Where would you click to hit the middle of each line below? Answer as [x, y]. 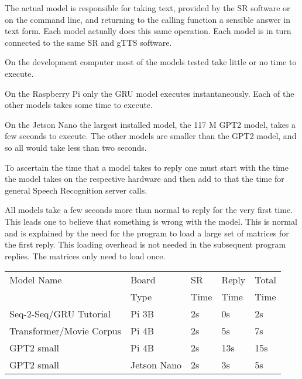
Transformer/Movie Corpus [66, 331]
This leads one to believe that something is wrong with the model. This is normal [151, 221]
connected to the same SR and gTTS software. [88, 42]
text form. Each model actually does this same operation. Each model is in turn [148, 31]
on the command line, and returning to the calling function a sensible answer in [148, 19]
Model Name [36, 280]
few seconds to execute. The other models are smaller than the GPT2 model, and [151, 136]
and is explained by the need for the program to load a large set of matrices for [147, 233]
